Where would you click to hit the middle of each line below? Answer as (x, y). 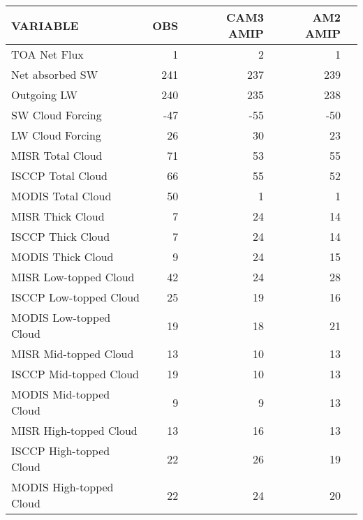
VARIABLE (45, 25)
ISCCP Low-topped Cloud (76, 297)
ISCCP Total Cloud (60, 176)
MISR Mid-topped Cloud (73, 354)
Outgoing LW (44, 95)
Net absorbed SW (55, 74)
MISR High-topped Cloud (74, 430)
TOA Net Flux (47, 54)
